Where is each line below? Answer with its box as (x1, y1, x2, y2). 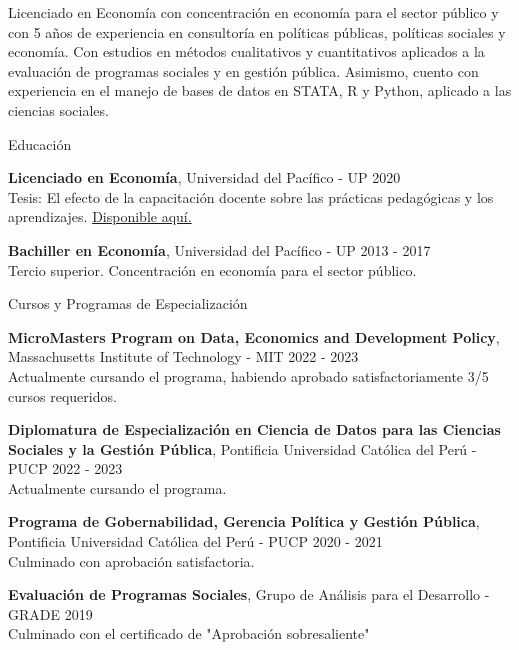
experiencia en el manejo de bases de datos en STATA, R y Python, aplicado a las (8, 80, 512, 101)
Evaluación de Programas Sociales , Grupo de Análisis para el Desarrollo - (8, 584, 490, 605)
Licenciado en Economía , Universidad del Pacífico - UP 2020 (8, 167, 401, 188)
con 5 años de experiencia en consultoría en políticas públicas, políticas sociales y (8, 21, 506, 42)
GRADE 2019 (8, 603, 93, 624)
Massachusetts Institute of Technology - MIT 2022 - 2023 (8, 346, 359, 367)
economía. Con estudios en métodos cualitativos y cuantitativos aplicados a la (8, 41, 485, 62)
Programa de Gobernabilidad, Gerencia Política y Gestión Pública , (8, 511, 480, 532)
